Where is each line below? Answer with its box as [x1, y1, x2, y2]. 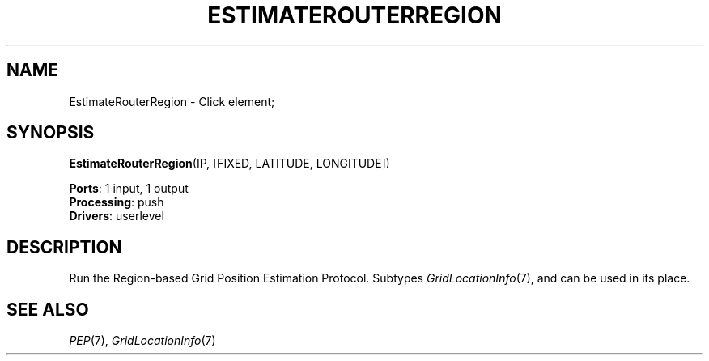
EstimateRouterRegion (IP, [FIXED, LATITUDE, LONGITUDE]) [69, 156, 390, 171]
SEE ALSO [6, 299, 89, 320]
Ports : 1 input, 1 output [69, 181, 189, 196]
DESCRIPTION [6, 236, 122, 257]
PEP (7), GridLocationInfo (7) [69, 333, 216, 348]
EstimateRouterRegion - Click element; [69, 94, 275, 108]
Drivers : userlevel [69, 209, 164, 223]
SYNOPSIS [6, 122, 95, 143]
